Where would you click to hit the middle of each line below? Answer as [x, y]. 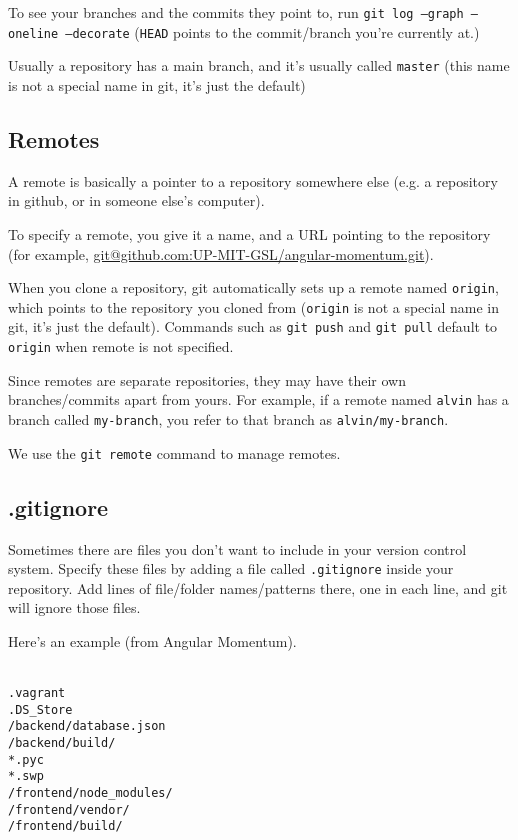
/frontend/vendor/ [69, 809]
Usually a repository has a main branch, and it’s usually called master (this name [259, 65]
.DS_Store [40, 709]
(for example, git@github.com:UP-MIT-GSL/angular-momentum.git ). [221, 253]
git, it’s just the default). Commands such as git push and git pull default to [253, 326]
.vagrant [37, 693]
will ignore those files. [74, 607]
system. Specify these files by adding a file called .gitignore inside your [231, 568]
